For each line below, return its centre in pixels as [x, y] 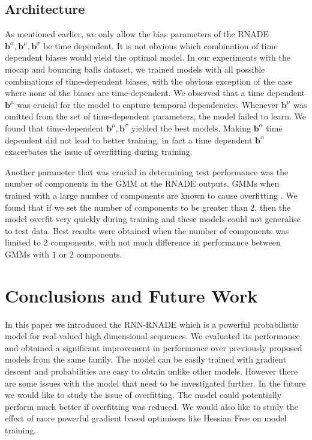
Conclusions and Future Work [131, 295]
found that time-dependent [54, 128]
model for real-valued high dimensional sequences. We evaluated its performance [152, 336]
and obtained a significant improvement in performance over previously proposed [154, 347]
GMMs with [27, 254]
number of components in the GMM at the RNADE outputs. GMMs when [142, 183]
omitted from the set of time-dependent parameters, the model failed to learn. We [155, 116]
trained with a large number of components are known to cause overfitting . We [151, 195]
